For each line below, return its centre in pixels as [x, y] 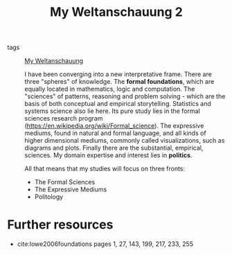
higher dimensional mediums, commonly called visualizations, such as [125, 141]
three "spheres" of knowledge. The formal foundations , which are [119, 82]
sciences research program [64, 118]
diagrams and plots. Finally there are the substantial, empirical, [114, 148]
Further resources [60, 225]
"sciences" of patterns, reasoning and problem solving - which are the [125, 96]
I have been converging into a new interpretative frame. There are [118, 74]
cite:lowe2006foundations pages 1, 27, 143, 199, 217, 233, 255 [105, 244]
